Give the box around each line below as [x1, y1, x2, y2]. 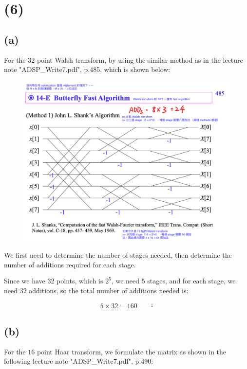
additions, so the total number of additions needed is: [29, 285, 189, 295]
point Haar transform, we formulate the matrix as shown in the [37, 346, 227, 356]
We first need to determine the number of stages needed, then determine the [4, 249, 232, 260]
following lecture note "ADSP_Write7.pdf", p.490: [4, 356, 153, 366]
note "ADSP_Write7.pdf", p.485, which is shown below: [4, 64, 171, 74]
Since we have [4, 276, 45, 286]
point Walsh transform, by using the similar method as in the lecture [37, 54, 243, 65]
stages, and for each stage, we [147, 276, 236, 286]
